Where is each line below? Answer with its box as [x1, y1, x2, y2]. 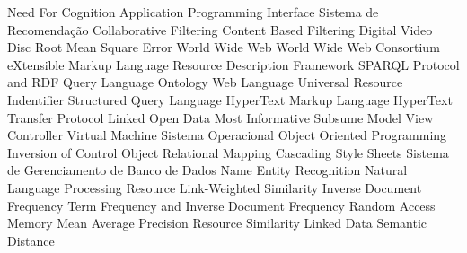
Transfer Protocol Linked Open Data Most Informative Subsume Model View [7, 108, 434, 126]
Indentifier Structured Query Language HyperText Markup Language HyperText [7, 90, 453, 109]
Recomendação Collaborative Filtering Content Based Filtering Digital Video [7, 20, 433, 39]
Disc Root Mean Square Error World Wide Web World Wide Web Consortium [7, 38, 440, 57]
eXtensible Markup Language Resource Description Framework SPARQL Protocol [7, 55, 460, 74]
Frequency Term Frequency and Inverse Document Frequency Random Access [7, 196, 436, 214]
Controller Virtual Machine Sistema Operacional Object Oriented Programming [7, 126, 447, 144]
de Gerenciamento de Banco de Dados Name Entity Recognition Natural [7, 161, 408, 179]
